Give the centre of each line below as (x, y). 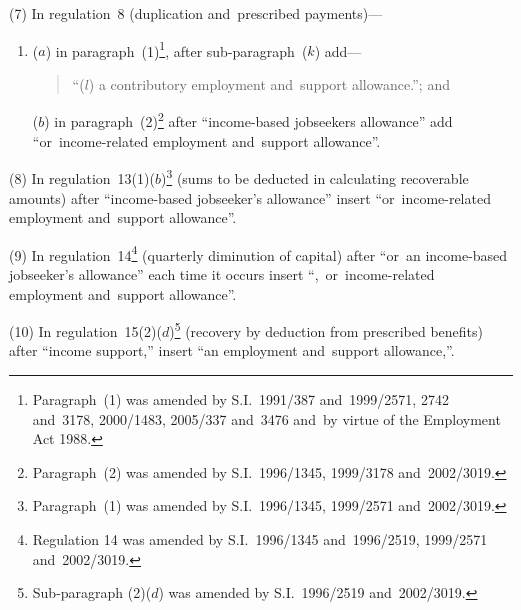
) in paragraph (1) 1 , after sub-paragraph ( (176, 49)
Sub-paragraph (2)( (92, 592)
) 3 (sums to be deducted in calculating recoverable (314, 176)
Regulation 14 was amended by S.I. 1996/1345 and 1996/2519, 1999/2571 (260, 538)
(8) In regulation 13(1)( (82, 177)
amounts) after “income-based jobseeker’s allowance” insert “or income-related (250, 197)
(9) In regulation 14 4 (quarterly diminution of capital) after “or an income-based (258, 253)
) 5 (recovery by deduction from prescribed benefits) (326, 329)
